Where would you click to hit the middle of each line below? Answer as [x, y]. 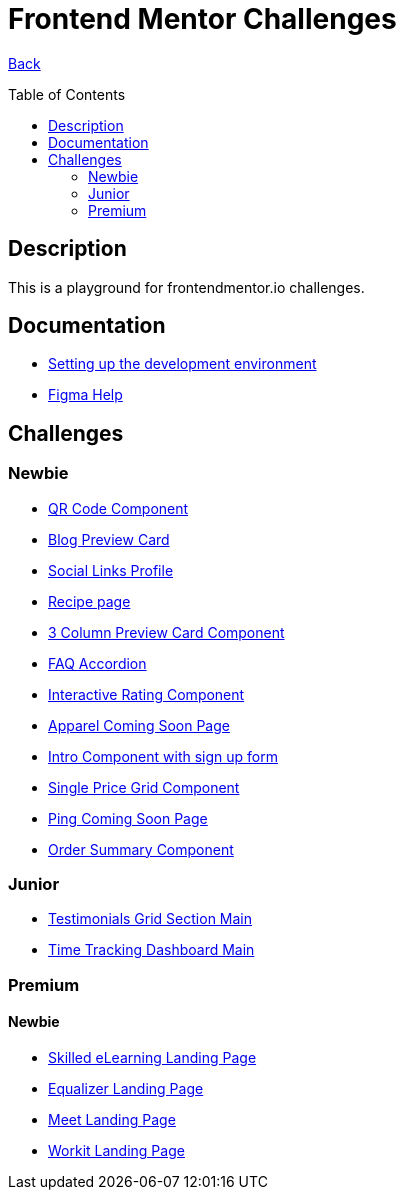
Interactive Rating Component [146, 694]
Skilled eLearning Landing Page [152, 1057]
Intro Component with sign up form [163, 756]
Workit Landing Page [116, 1150]
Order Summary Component [141, 849]
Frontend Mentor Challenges [202, 19]
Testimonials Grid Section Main [150, 919]
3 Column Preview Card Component [166, 632]
